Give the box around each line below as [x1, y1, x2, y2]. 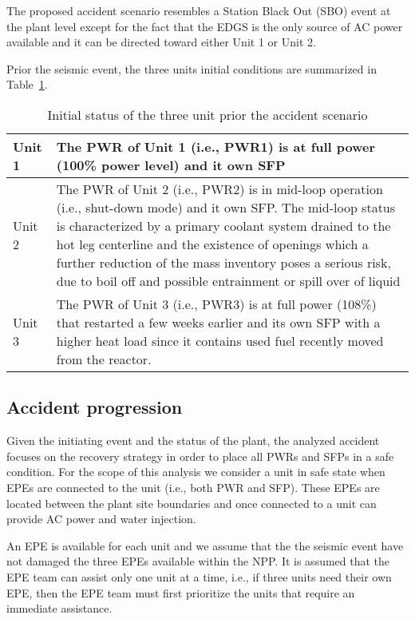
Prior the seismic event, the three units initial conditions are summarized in [6, 60, 377, 77]
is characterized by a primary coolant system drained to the [56, 216, 391, 235]
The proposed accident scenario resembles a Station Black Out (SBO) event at [6, 2, 391, 18]
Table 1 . [6, 76, 48, 93]
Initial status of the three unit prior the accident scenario [47, 105, 368, 124]
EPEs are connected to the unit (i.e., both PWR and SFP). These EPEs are [6, 478, 380, 495]
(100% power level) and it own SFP [56, 155, 286, 174]
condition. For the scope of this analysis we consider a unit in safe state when [6, 463, 385, 480]
